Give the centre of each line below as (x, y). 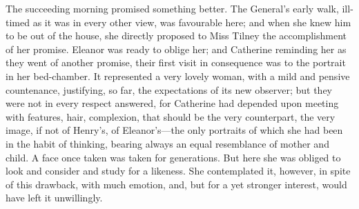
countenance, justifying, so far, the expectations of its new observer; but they (169, 89)
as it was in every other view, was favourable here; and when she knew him (192, 22)
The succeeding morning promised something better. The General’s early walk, (172, 8)
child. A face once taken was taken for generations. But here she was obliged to (173, 157)
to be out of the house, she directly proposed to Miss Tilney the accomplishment (176, 36)
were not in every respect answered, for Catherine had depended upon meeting (172, 103)
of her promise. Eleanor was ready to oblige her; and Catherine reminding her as (176, 49)
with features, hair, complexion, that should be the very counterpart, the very (171, 116)
